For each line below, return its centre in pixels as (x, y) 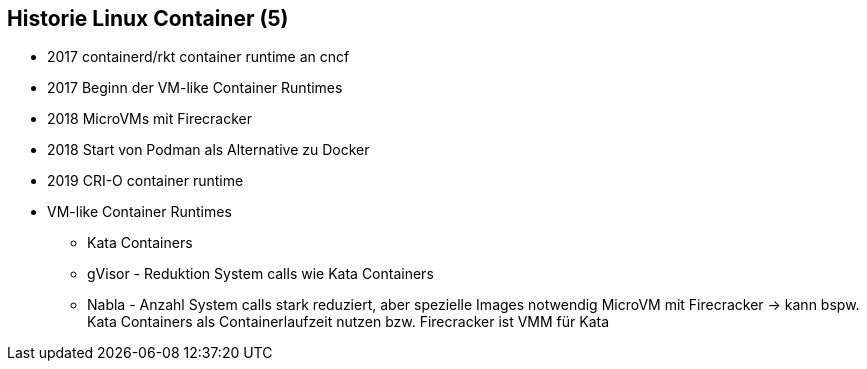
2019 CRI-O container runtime (145, 181)
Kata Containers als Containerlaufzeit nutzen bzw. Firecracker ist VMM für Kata (348, 322)
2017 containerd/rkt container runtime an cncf (198, 57)
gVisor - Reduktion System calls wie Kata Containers (260, 274)
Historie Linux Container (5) (148, 18)
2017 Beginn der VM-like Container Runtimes (195, 88)
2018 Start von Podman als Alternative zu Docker (208, 150)
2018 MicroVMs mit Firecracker (150, 119)
